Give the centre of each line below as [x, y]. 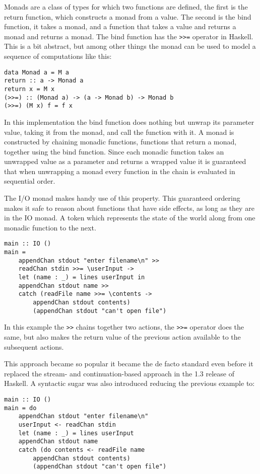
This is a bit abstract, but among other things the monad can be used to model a [130, 46]
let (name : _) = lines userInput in [82, 278]
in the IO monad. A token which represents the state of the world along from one [130, 218]
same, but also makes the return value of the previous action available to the [122, 337]
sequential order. [30, 181]
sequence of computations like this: [58, 56]
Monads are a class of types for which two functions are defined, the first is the [126, 7]
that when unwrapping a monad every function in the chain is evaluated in [120, 171]
